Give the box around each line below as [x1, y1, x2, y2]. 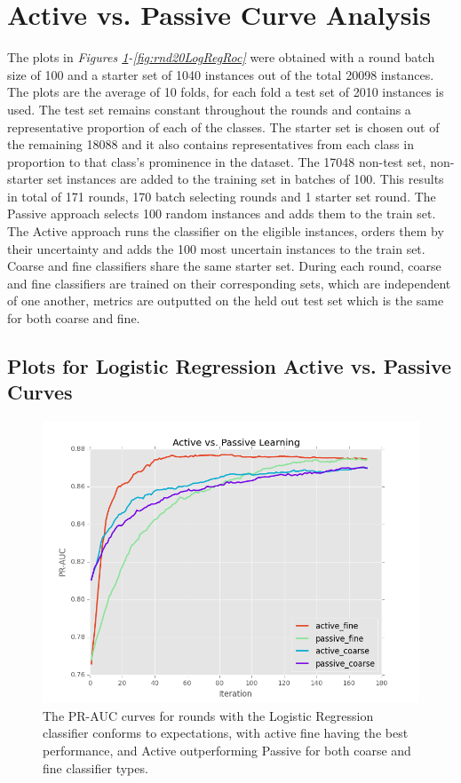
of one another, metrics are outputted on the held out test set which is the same [7, 291, 444, 310]
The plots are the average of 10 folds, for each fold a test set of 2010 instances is [7, 83, 444, 101]
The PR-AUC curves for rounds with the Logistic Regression [43, 706, 374, 724]
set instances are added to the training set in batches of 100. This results [47, 170, 444, 188]
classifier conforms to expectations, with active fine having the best [43, 724, 409, 742]
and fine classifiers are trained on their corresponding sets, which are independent [7, 273, 451, 292]
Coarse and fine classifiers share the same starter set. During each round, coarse [7, 257, 441, 275]
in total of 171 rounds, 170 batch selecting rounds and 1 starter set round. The [7, 186, 436, 205]
